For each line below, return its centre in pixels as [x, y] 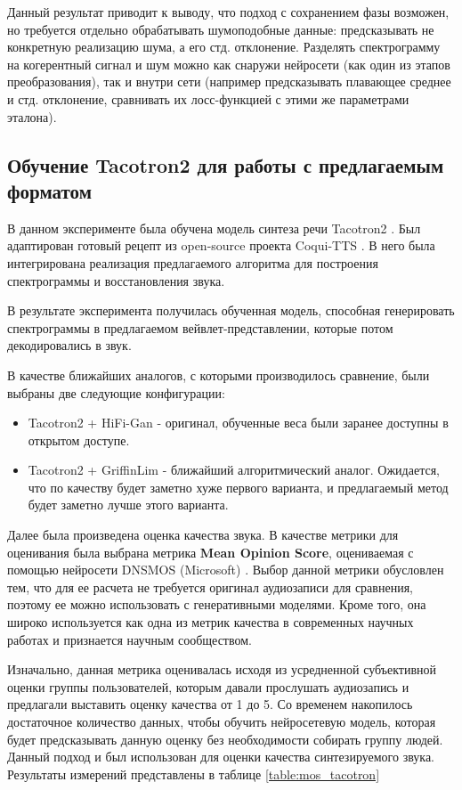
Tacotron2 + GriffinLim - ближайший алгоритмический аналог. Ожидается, [234, 470]
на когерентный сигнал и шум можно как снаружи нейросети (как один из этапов [229, 64]
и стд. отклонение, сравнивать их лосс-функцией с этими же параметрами [208, 98]
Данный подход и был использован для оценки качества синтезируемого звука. [221, 757]
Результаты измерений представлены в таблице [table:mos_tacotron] [194, 774]
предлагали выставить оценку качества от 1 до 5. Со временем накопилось [210, 704]
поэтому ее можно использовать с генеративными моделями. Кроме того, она [217, 604]
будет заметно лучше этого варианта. [128, 505]
